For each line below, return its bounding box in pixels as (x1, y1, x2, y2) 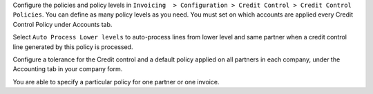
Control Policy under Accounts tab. (12, 20, 113, 28)
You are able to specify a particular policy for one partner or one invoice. (12, 77, 220, 86)
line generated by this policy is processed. (12, 42, 133, 51)
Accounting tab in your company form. (12, 65, 123, 73)
